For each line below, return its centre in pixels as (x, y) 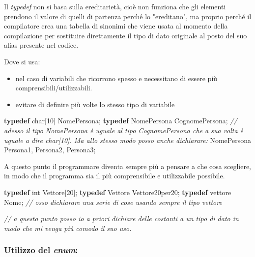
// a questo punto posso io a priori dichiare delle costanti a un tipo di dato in (121, 218)
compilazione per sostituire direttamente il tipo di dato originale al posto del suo (126, 35)
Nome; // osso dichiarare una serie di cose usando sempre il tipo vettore (113, 202)
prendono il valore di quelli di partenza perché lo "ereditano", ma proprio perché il (128, 16)
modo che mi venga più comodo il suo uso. (68, 228)
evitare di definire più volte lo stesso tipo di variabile (95, 104)
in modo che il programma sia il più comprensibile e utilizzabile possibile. (114, 176)
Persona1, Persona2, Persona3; (50, 150)
